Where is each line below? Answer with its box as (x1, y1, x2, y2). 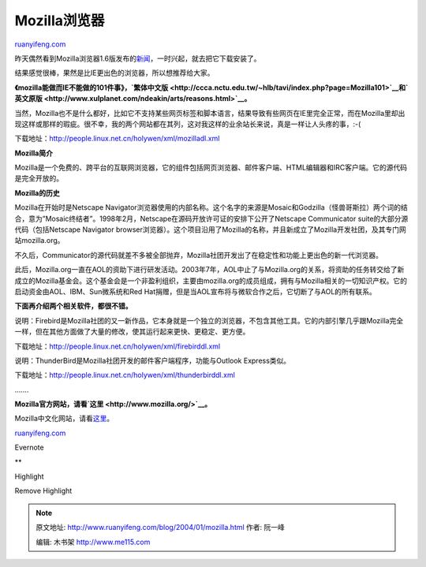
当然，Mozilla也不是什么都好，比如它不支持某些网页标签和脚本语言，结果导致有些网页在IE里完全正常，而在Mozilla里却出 (14, 108, 405, 118)
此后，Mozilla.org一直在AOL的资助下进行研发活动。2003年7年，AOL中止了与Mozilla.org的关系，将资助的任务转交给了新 (14, 265, 405, 274)
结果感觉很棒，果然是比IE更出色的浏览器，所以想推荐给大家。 (14, 68, 215, 78)
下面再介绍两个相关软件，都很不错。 (14, 301, 133, 311)
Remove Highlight (14, 486, 73, 496)
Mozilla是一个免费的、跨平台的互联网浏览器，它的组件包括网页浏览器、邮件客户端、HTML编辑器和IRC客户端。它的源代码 (14, 162, 408, 173)
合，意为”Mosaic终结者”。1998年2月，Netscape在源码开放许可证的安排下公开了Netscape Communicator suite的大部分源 (14, 214, 409, 223)
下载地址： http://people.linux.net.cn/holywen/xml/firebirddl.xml (14, 341, 221, 351)
